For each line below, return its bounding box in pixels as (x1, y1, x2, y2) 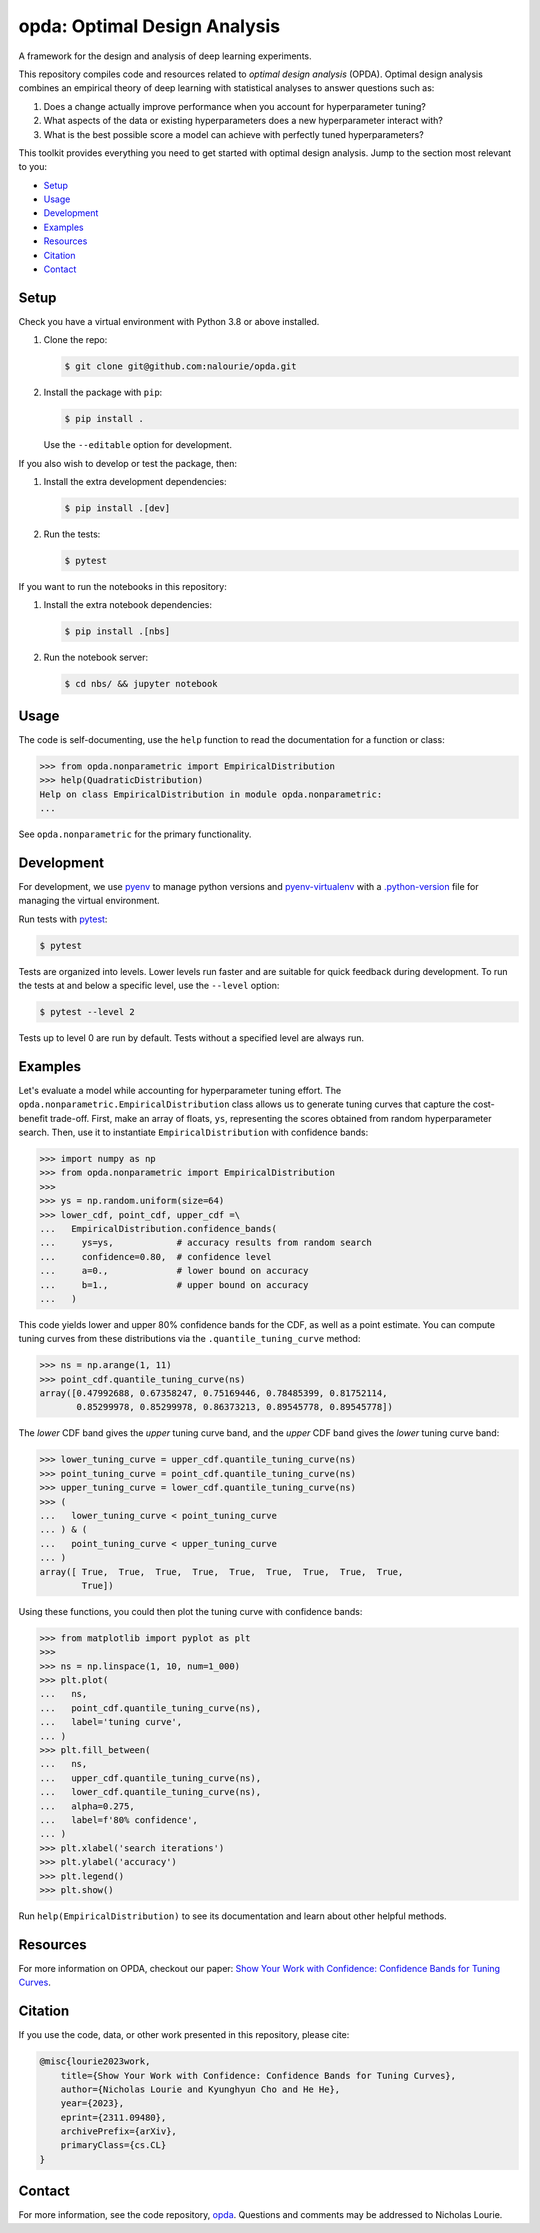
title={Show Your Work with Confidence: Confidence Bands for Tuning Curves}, (60, 2070, 457, 2081)
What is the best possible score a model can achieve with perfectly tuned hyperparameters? (43, 128, 424, 140)
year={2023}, (60, 2098, 125, 2109)
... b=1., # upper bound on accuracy (39, 1279, 309, 1290)
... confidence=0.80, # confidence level (39, 1251, 272, 1262)
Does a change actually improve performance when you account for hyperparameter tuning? (43, 100, 427, 112)
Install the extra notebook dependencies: (43, 599, 212, 611)
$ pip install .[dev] (64, 503, 171, 514)
